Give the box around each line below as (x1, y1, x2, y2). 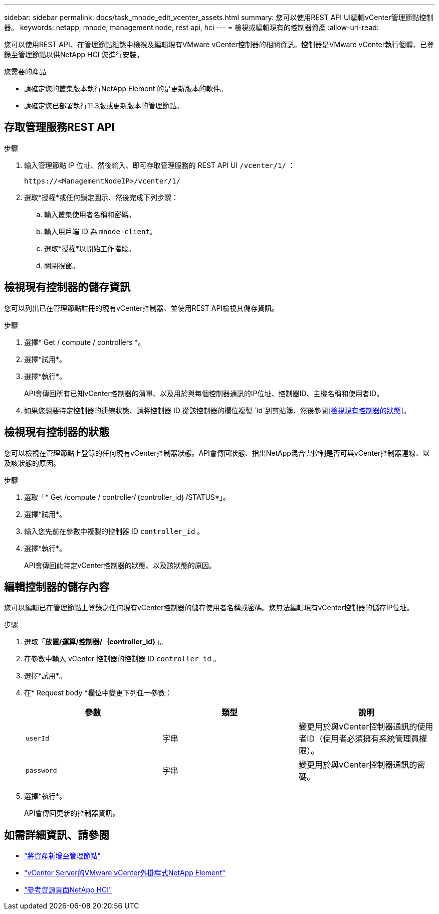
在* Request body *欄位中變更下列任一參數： (24, 688, 172, 697)
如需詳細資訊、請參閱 (4, 828, 109, 841)
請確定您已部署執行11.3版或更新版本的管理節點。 (24, 101, 183, 110)
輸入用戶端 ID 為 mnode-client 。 (44, 227, 157, 236)
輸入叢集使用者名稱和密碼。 (44, 210, 135, 219)
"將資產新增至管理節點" (24, 851, 101, 860)
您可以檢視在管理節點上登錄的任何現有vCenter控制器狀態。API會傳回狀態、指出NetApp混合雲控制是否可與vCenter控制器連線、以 (4, 448, 430, 457)
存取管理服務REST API (4, 121, 115, 134)
